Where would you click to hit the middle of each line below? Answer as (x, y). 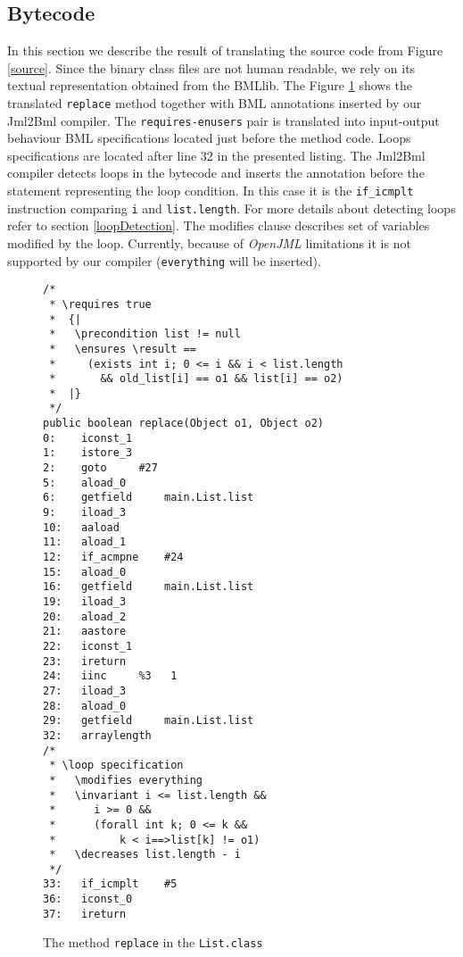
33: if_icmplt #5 (110, 884)
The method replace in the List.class (153, 942)
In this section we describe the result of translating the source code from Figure (225, 50)
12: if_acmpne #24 (113, 558)
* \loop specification (116, 766)
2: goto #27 (100, 468)
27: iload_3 (85, 691)
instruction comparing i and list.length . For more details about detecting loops (231, 208)
